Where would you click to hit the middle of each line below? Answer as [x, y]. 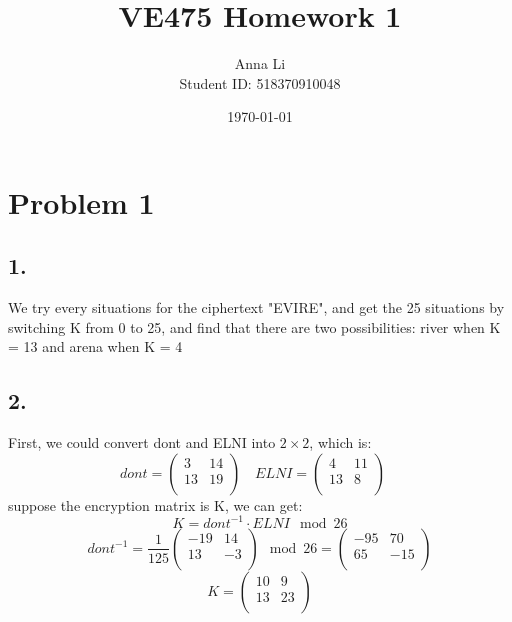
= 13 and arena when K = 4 [95, 346]
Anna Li [260, 63]
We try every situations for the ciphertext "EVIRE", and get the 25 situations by [256, 307]
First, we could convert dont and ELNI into [142, 442]
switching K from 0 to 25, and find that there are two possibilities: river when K [254, 326]
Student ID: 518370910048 [260, 82]
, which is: [340, 442]
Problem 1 [81, 201]
